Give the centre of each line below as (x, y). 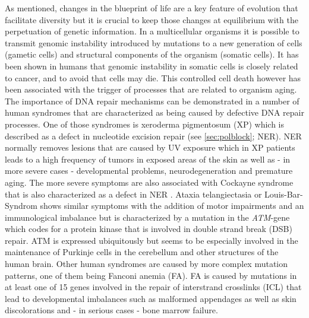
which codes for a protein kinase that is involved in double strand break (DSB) (149, 229)
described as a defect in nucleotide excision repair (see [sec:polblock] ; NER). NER (153, 136)
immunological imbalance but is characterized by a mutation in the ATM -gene (147, 217)
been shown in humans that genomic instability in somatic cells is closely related (152, 66)
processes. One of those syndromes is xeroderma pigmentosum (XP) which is (144, 124)
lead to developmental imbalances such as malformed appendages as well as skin (151, 298)
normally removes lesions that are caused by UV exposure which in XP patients (150, 147)
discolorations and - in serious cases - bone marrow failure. (111, 310)
